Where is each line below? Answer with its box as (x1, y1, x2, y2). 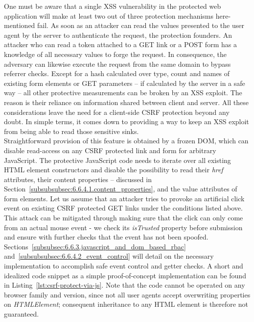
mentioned (4, 20, 35, 30)
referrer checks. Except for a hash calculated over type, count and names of (4, 68, 230, 79)
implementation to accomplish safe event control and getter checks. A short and (4, 261, 243, 271)
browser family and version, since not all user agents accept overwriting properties (4, 289, 251, 299)
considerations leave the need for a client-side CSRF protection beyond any (4, 107, 230, 117)
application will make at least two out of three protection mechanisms (4, 10, 214, 21)
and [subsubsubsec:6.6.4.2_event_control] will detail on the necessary (4, 251, 214, 261)
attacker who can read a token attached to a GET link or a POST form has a (4, 39, 237, 50)
